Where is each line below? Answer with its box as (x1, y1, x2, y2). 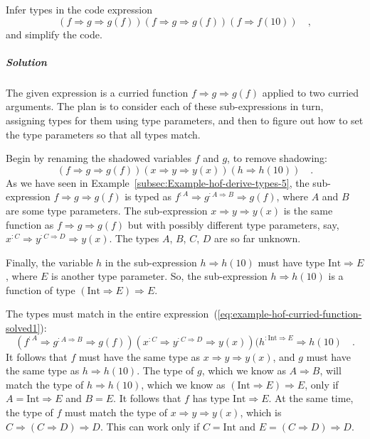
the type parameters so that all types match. (6, 126, 201, 141)
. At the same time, (268, 391, 354, 406)
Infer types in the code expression (6, 2, 153, 16)
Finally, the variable (6, 254, 93, 269)
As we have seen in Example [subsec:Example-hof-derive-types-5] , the (6, 175, 310, 190)
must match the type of (65, 405, 168, 420)
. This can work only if (100, 418, 200, 433)
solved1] (6, 320, 41, 335)
